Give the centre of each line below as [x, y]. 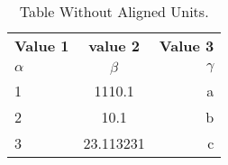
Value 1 [42, 46]
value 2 [114, 46]
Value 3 [187, 46]
